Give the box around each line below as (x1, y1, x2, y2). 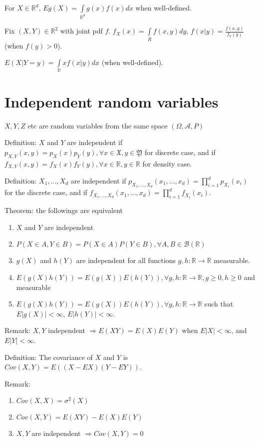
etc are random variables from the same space (27, 120, 168, 130)
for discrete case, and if (144, 146, 216, 157)
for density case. (142, 158, 192, 168)
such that (204, 298, 234, 309)
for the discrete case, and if (4, 187, 87, 197)
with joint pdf (60, 25, 103, 36)
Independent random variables (4, 91, 219, 111)
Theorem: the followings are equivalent (4, 205, 123, 215)
